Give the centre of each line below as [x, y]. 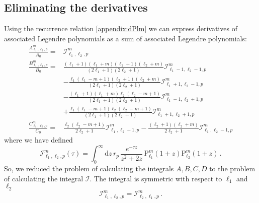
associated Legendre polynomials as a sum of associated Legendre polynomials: [125, 38]
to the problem [232, 168]
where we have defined [38, 140]
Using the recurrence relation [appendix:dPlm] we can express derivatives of [121, 28]
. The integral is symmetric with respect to [156, 178]
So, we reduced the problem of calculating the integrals [89, 168]
